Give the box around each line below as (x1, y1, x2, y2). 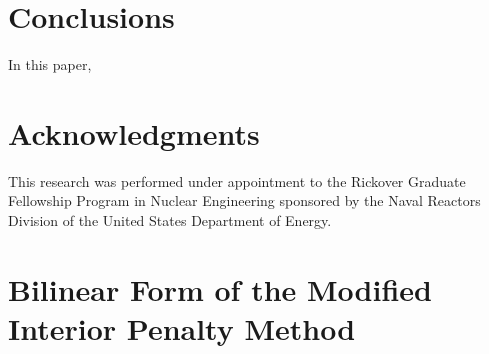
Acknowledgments (8, 112, 260, 153)
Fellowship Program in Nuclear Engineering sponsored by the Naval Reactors (8, 190, 481, 211)
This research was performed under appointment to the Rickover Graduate (8, 170, 466, 191)
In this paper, (8, 54, 92, 75)
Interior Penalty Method (8, 308, 356, 348)
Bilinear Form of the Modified (8, 268, 432, 309)
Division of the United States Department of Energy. (8, 210, 332, 231)
